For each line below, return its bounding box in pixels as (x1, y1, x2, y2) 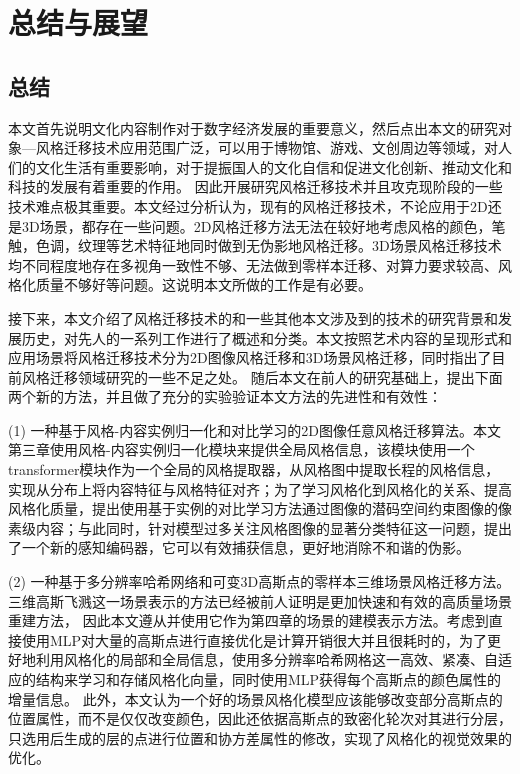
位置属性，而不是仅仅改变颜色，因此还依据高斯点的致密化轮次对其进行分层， (8, 708, 512, 729)
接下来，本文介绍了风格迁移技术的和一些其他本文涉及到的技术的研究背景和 (8, 307, 498, 328)
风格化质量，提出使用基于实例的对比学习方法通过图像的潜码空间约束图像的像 (8, 498, 512, 519)
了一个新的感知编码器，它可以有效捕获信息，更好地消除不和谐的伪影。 (8, 537, 470, 558)
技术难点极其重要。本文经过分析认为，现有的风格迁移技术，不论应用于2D (8, 195, 488, 216)
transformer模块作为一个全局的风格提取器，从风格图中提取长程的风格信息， (8, 459, 500, 480)
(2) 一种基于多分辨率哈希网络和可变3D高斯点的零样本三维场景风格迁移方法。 (8, 571, 511, 592)
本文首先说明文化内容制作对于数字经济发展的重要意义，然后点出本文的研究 (8, 117, 498, 138)
